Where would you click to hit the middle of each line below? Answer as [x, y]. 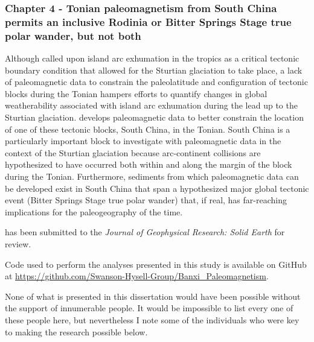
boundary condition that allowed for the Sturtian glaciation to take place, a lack [154, 70]
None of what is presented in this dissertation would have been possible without [153, 296]
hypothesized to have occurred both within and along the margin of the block [149, 164]
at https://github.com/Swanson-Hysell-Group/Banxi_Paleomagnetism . [137, 276]
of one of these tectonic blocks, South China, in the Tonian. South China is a [148, 129]
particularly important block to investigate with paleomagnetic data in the [143, 141]
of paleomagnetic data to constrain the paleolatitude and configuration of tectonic [156, 82]
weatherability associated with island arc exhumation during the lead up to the [151, 105]
